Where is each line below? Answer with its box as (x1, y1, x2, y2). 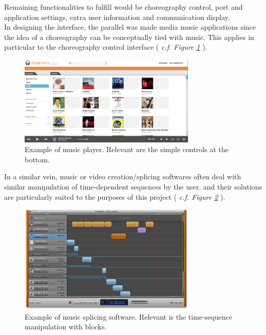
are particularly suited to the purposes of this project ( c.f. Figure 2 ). (4, 191, 225, 202)
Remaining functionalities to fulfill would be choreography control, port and (4, 2, 243, 12)
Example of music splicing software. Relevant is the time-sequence (25, 311, 233, 322)
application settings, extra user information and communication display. (4, 11, 230, 22)
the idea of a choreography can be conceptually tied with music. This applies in (4, 31, 254, 42)
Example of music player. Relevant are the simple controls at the (25, 144, 229, 155)
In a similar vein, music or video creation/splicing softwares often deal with (4, 171, 241, 182)
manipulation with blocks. (25, 321, 107, 332)
